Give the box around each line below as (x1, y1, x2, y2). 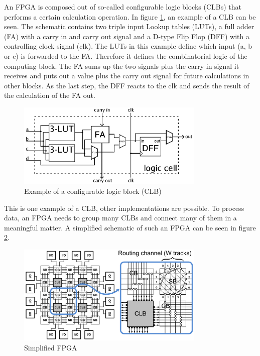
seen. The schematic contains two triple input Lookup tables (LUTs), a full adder (4, 21, 254, 32)
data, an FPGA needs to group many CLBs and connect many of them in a (4, 212, 237, 223)
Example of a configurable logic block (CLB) (24, 185, 162, 196)
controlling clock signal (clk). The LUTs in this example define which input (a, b (4, 41, 252, 51)
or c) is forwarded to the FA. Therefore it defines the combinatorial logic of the (4, 50, 247, 61)
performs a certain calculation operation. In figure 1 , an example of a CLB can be (4, 11, 256, 22)
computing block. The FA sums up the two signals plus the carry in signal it (4, 60, 239, 71)
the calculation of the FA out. (4, 90, 95, 100)
